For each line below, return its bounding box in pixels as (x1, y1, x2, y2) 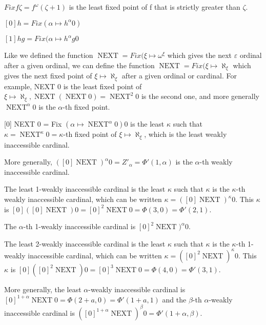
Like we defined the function (4, 50, 93, 60)
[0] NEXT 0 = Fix (4, 118, 62, 129)
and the (162, 294, 187, 304)
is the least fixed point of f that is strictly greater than (69, 2, 240, 12)
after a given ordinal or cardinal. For (121, 70, 237, 81)
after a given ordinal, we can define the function (4, 59, 155, 70)
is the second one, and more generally (141, 91, 259, 101)
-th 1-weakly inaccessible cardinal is (23, 221, 136, 232)
